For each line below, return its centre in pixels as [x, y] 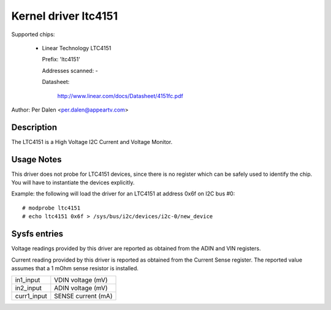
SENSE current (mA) [83, 296]
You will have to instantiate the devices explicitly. [73, 183]
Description [34, 127]
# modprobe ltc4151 [51, 208]
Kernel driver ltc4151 [65, 16]
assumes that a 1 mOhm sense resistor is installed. [75, 268]
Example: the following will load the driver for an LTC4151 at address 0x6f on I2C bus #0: [123, 194]
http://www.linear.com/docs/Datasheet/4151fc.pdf [120, 96]
